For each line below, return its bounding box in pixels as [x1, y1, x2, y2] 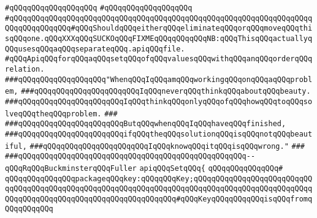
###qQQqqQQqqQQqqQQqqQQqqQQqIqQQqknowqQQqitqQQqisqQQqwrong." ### [29, 141, 305, 151]
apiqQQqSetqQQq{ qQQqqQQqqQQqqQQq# [139, 163, 283, 173]
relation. [5, 64, 45, 73]
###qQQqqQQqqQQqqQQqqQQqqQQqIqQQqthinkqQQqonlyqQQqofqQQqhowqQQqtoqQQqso [5, 97, 313, 106]
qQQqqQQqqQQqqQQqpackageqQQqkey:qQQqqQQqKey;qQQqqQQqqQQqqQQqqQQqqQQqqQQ [5, 174, 313, 183]
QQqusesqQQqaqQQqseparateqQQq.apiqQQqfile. [5, 44, 185, 53]
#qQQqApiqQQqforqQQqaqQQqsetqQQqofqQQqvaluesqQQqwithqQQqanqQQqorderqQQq [5, 55, 313, 64]
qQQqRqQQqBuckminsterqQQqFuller [5, 163, 137, 173]
